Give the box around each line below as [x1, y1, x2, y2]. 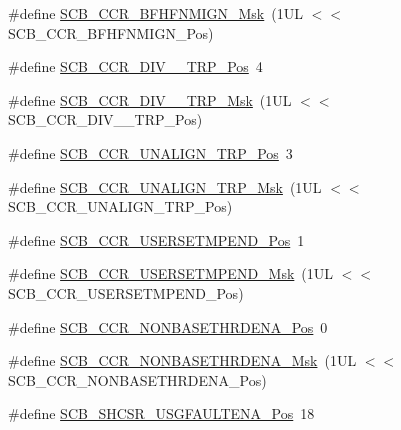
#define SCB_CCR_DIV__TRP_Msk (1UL [8, 89, 292, 110]
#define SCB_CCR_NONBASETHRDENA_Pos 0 [8, 316, 328, 337]
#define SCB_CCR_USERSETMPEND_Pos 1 [8, 229, 305, 250]
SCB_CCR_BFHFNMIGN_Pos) [8, 22, 214, 43]
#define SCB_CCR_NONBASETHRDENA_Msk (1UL [8, 350, 357, 371]
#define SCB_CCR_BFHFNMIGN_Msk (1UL [8, 3, 303, 23]
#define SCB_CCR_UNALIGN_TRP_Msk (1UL [8, 176, 322, 197]
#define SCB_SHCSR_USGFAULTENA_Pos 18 [8, 403, 315, 424]
